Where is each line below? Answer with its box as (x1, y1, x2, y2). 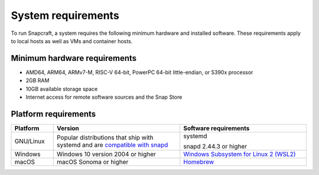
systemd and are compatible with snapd (56, 141, 168, 149)
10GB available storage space (25, 85, 98, 92)
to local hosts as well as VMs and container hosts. (11, 37, 133, 44)
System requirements (11, 9, 119, 22)
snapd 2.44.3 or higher (183, 142, 248, 150)
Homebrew (183, 157, 214, 166)
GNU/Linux (14, 137, 45, 145)
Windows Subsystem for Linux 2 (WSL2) (183, 150, 296, 158)
